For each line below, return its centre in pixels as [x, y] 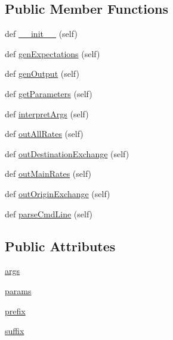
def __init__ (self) [41, 34]
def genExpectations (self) [52, 53]
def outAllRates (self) [44, 134]
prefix [15, 311]
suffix [15, 331]
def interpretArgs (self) [47, 113]
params [18, 290]
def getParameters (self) [49, 93]
